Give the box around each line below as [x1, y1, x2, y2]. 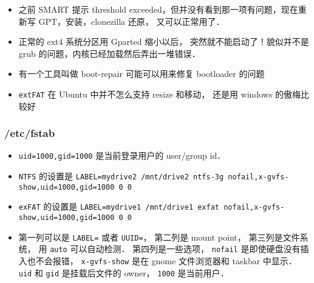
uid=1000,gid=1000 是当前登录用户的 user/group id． [18, 149, 226, 162]
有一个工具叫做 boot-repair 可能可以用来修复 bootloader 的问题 [18, 67, 265, 80]
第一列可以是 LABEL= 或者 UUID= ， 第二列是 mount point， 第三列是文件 [18, 230, 300, 243]
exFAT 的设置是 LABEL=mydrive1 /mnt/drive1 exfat [18, 200, 220, 213]
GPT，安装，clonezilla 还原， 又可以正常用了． [38, 15, 225, 27]
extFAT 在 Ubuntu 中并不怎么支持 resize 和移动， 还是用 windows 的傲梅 [18, 87, 301, 100]
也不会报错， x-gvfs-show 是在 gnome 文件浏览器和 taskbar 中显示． [27, 255, 297, 267]
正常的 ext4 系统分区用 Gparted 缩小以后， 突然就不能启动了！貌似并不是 [18, 35, 309, 48]
